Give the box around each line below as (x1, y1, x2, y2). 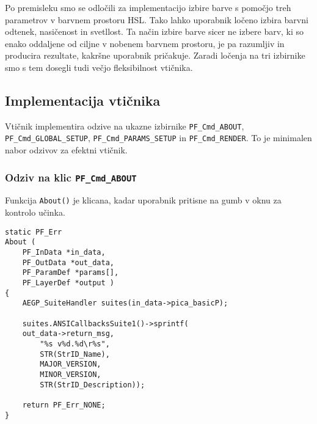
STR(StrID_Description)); (40, 380, 145, 389)
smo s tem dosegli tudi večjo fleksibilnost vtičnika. (5, 60, 193, 73)
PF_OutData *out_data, (22, 258, 114, 267)
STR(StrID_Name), (40, 349, 110, 359)
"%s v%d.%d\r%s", (40, 339, 110, 348)
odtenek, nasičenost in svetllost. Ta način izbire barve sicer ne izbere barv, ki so (5, 25, 304, 38)
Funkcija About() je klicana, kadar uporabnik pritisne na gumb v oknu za (5, 194, 282, 207)
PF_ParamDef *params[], (22, 268, 119, 277)
